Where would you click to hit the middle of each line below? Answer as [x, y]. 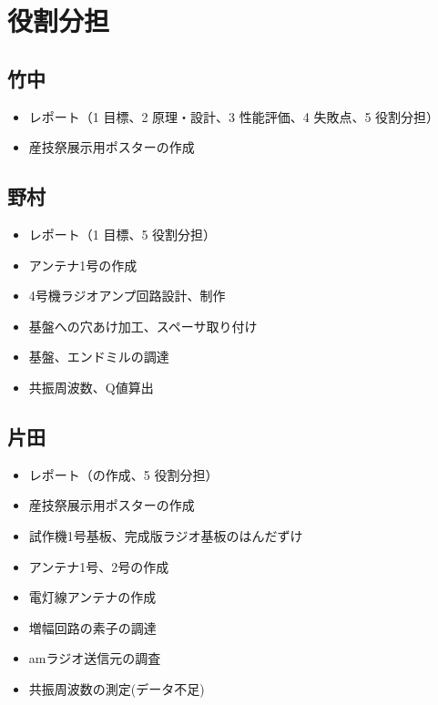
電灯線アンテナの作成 [92, 597]
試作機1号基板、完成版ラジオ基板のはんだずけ [166, 535]
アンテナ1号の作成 [83, 265]
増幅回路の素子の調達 [92, 627]
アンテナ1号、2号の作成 [99, 566]
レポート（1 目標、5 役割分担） [122, 234]
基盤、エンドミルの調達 [99, 357]
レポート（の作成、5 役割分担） [123, 474]
